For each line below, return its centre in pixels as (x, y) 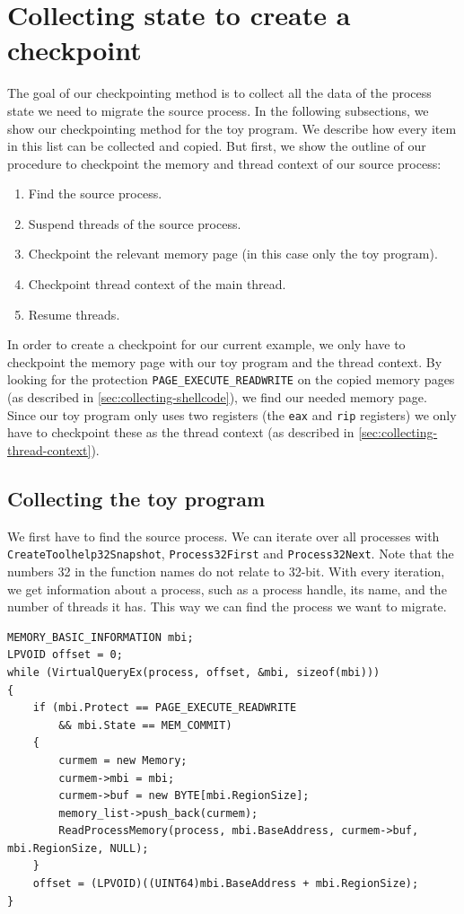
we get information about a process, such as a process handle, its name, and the (227, 589)
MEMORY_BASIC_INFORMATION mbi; (101, 637)
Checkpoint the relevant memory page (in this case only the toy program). (233, 254)
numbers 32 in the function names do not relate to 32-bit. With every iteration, (226, 571)
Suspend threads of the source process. (135, 223)
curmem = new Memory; (123, 760)
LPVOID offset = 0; (65, 655)
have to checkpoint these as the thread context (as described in (181, 432)
